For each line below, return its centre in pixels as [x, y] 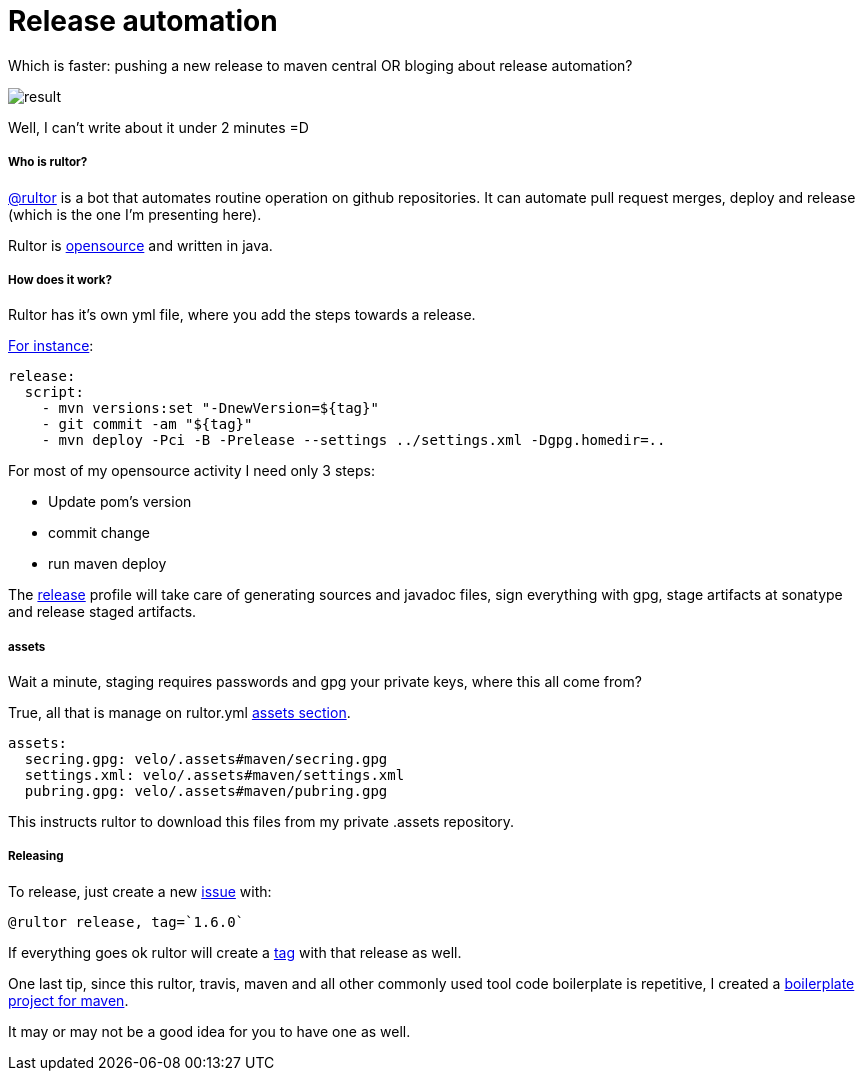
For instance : [51, 346]
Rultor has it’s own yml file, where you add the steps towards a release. [242, 315]
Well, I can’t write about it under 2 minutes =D [158, 127]
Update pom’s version [120, 502]
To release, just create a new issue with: [140, 891]
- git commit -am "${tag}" [147, 424]
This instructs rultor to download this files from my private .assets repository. [261, 822]
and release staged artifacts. [102, 612]
